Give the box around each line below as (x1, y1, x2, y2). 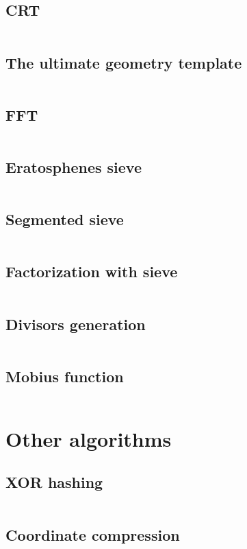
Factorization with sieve (5, 261, 178, 282)
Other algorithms (5, 424, 172, 452)
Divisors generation (5, 313, 146, 334)
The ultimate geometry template (5, 51, 242, 73)
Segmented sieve (5, 209, 124, 230)
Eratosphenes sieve (5, 156, 142, 177)
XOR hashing (5, 471, 103, 493)
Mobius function (5, 365, 124, 386)
